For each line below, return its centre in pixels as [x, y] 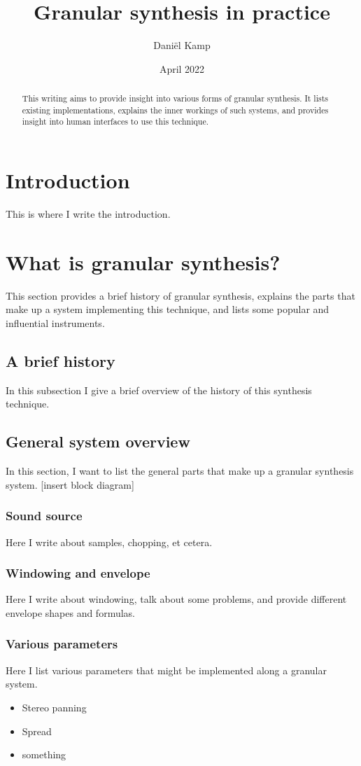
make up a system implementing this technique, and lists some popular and [168, 309]
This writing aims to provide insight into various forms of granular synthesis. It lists [175, 98]
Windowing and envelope [78, 573]
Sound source [44, 516]
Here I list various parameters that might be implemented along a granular [166, 670]
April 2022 [182, 68]
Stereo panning [54, 707]
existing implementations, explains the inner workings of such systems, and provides [175, 110]
